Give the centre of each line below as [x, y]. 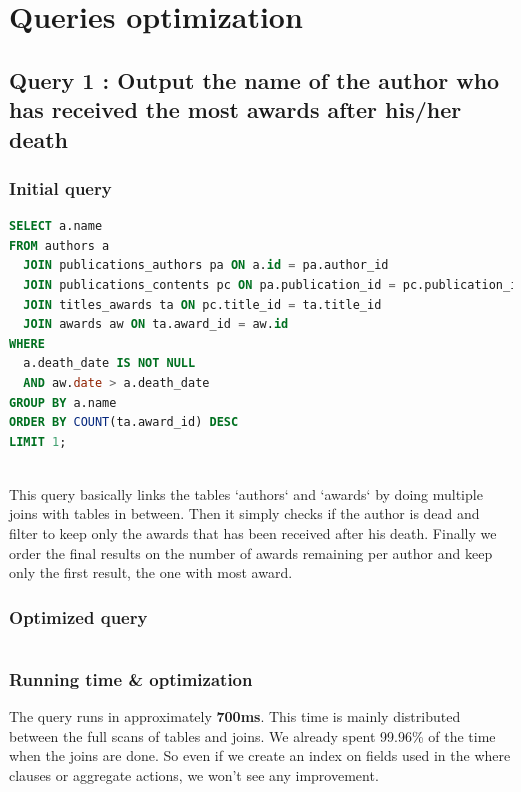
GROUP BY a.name [63, 402]
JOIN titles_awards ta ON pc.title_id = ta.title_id [202, 304]
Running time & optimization [131, 678]
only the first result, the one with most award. [151, 572]
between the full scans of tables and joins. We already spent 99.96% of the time [252, 735]
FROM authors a [59, 245]
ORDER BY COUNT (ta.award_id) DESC [124, 422]
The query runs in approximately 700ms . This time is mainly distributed [235, 716]
